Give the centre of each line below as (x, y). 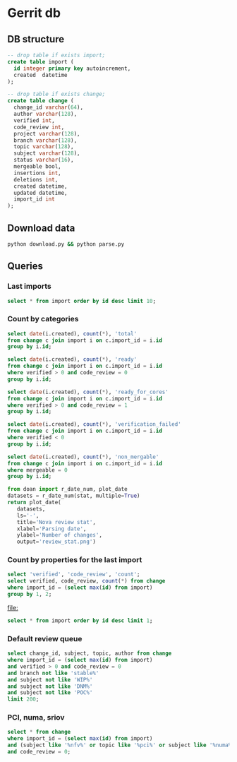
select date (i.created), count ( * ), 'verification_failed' (94, 424)
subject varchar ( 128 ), (47, 153)
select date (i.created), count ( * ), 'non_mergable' (83, 457)
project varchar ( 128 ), (47, 133)
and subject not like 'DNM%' (50, 686)
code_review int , (39, 127)
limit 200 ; (23, 700)
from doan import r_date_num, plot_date (68, 489)
